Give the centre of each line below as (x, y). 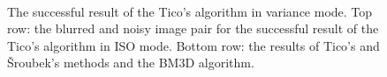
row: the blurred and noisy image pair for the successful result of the (193, 28)
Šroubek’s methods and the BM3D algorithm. (131, 63)
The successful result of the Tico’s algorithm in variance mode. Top (190, 11)
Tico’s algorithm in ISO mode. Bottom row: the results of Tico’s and (193, 45)
